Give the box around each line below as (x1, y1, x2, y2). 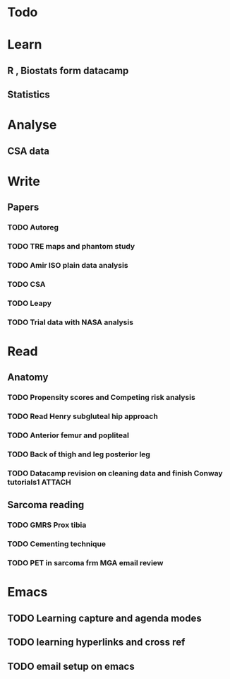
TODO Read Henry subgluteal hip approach (7, 411, 159, 421)
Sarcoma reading (7, 499, 85, 511)
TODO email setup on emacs (7, 660, 135, 672)
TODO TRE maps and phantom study (7, 242, 135, 252)
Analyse (7, 117, 57, 133)
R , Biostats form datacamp (7, 64, 129, 76)
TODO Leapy (7, 298, 52, 308)
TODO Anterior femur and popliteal (7, 430, 129, 440)
